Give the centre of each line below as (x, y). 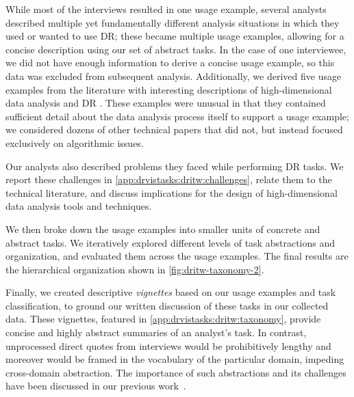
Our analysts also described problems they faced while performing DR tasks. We (175, 166)
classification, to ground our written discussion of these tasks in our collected (167, 305)
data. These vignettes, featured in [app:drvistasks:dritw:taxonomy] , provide (163, 319)
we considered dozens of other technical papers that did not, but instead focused (174, 129)
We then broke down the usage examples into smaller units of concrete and (163, 229)
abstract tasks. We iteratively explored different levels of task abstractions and (170, 242)
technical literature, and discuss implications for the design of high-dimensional (172, 192)
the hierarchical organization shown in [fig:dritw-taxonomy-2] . (135, 269)
